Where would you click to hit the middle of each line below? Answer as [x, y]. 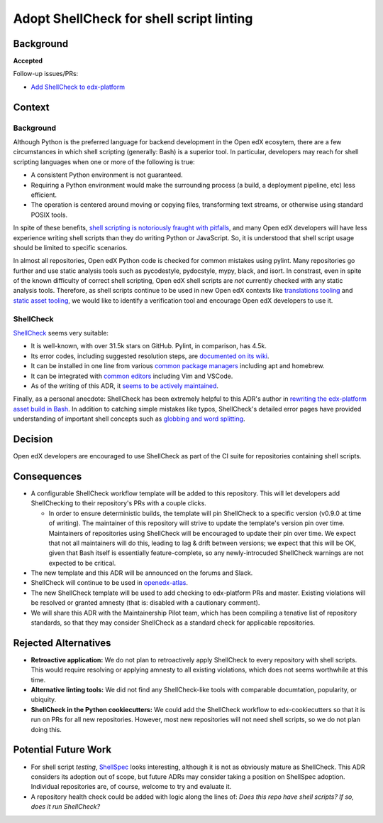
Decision [33, 439]
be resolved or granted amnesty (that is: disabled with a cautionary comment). [145, 603]
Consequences [48, 476]
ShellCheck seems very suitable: [61, 333]
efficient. [44, 195]
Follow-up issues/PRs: [46, 74]
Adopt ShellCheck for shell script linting [133, 18]
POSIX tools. [49, 215]
